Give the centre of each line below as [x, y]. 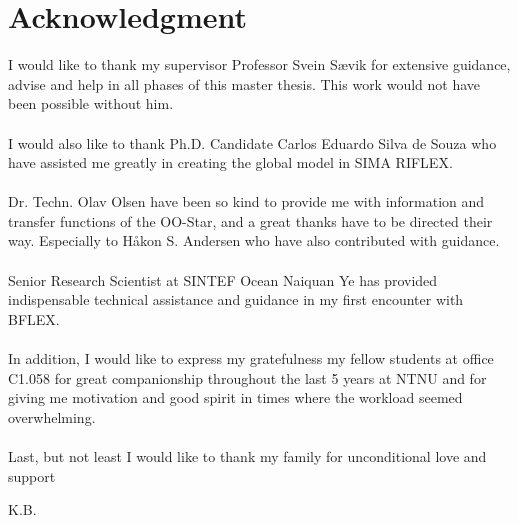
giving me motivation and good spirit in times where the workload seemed [235, 397]
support [32, 475]
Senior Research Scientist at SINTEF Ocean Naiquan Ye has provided [223, 279]
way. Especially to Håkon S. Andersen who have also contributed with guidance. [254, 240]
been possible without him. [91, 103]
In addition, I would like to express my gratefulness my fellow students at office [251, 358]
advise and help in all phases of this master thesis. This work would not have [244, 83]
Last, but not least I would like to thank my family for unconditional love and [247, 456]
